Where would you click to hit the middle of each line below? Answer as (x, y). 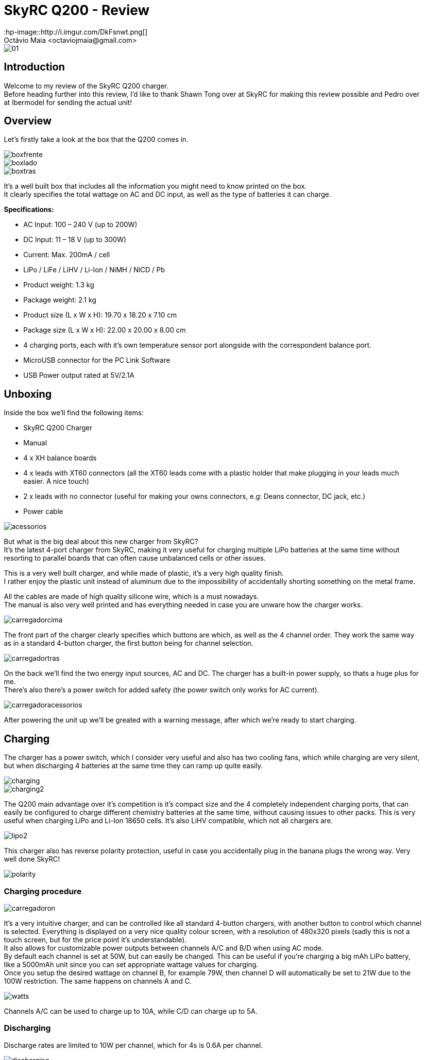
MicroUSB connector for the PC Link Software (97, 360)
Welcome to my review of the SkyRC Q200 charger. (86, 86)
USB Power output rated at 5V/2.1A (79, 375)
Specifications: (29, 210)
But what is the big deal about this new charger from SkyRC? (101, 542)
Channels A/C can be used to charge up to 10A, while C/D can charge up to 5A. (131, 1011)
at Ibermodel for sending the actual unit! (68, 102)
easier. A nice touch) (56, 481)
